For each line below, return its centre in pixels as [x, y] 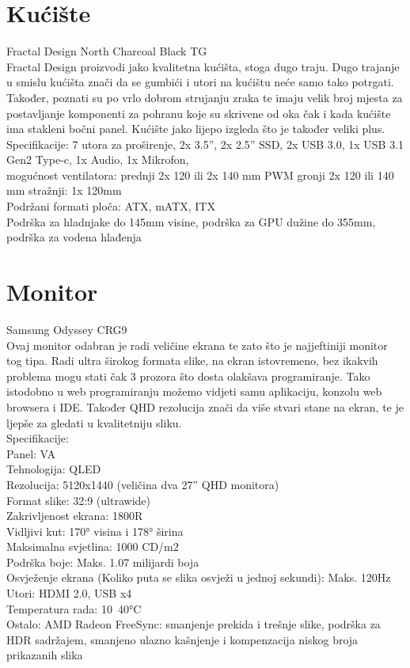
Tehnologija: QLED [54, 469]
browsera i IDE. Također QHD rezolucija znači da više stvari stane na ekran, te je [205, 406]
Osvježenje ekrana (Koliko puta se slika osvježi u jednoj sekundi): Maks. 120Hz [199, 577]
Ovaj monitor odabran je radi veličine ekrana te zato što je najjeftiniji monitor [197, 345]
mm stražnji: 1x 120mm [64, 190]
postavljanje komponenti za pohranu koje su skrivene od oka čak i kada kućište [199, 113]
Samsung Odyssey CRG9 [67, 329]
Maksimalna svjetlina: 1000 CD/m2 [93, 547]
